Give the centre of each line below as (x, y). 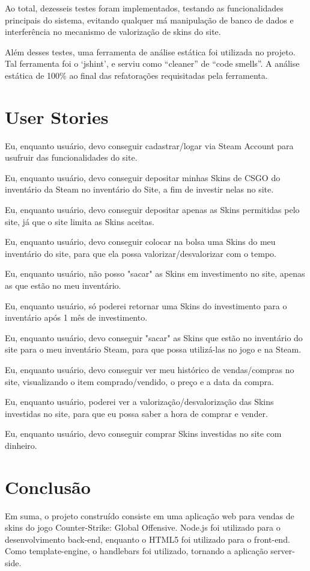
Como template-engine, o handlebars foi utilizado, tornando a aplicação (136, 551)
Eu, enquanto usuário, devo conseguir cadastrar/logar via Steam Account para (149, 145)
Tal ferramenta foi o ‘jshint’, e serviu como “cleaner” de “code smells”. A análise (152, 63)
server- (283, 551)
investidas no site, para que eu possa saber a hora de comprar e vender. (136, 413)
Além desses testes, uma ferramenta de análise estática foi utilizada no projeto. (150, 51)
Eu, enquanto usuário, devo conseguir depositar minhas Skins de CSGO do (143, 177)
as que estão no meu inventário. (63, 285)
